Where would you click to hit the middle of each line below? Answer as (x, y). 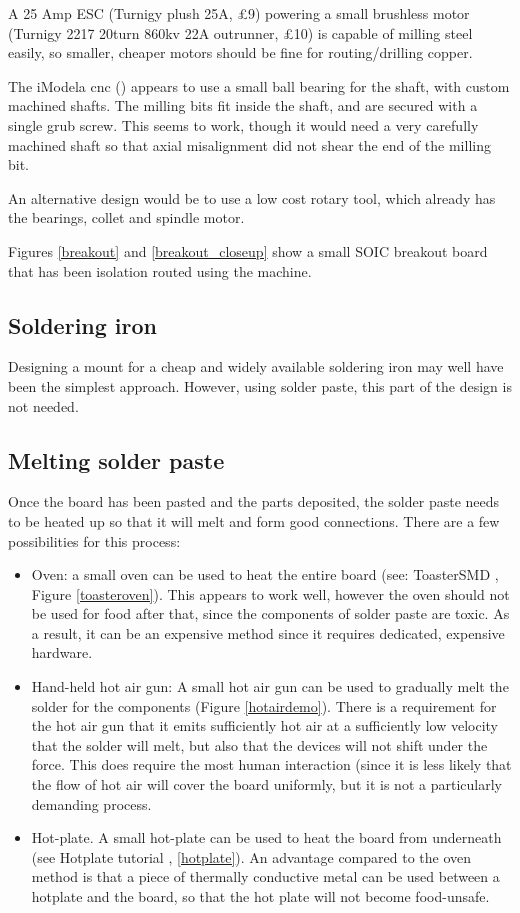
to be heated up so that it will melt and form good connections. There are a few (254, 520)
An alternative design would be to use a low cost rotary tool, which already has (252, 197)
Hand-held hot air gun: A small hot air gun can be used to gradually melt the (270, 686)
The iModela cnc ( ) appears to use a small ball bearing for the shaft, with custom (259, 85)
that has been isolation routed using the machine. (160, 270)
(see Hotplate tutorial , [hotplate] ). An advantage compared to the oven (251, 856)
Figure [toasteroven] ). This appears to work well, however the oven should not (270, 593)
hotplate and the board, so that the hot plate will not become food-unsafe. (260, 896)
